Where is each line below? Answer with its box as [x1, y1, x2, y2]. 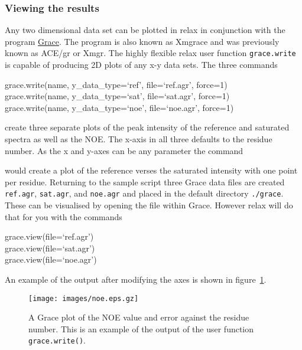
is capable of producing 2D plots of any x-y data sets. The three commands [5, 58, 278, 71]
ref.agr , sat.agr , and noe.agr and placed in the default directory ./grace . [5, 187, 284, 199]
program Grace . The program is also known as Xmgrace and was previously [5, 35, 280, 47]
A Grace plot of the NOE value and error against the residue [28, 311, 249, 323]
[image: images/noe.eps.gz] [28, 294, 139, 303]
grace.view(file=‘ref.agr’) [5, 230, 94, 243]
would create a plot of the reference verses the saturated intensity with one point [5, 164, 298, 176]
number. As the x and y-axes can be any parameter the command [5, 144, 243, 156]
